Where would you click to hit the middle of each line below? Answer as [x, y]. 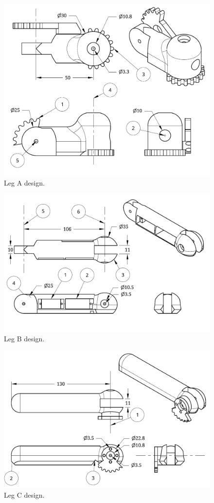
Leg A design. [24, 182]
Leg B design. [24, 339]
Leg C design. [24, 494]
